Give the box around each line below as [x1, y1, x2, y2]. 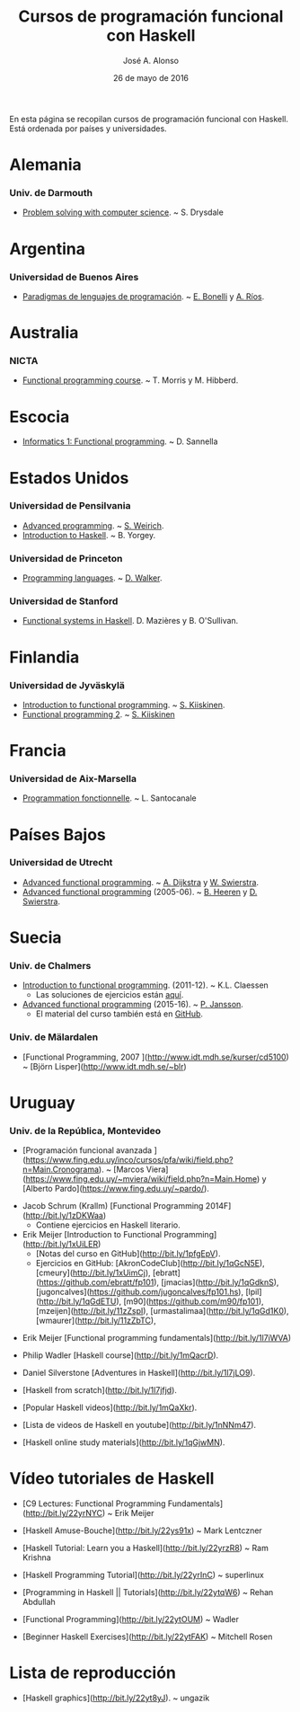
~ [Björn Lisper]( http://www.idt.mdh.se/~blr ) [22, 1060, 187, 1071]
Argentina [9, 238, 85, 259]
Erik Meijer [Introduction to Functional [22, 1229, 163, 1240]
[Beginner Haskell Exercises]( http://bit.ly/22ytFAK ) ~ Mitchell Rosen [22, 1631, 273, 1642]
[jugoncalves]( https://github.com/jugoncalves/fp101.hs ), [35, 1287, 244, 1298]
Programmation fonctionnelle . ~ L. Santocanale [22, 793, 198, 803]
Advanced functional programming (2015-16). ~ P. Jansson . [22, 999, 244, 1010]
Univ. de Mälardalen [9, 1031, 99, 1043]
